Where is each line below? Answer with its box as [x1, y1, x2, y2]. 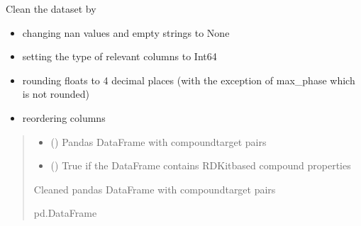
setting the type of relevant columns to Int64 [22, 49, 217, 64]
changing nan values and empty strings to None [22, 25, 230, 40]
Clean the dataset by [6, 1, 96, 16]
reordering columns [22, 110, 106, 125]
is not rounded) [22, 86, 90, 101]
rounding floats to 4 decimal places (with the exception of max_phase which [22, 72, 355, 87]
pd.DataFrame [33, 205, 97, 220]
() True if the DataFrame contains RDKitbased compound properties [50, 158, 351, 173]
